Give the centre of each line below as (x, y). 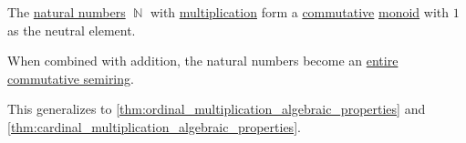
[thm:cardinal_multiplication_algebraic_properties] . (154, 126)
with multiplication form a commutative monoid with (300, 12)
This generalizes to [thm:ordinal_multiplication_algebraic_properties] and (217, 109)
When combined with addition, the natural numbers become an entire (203, 61)
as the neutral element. (72, 30)
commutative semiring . (71, 78)
